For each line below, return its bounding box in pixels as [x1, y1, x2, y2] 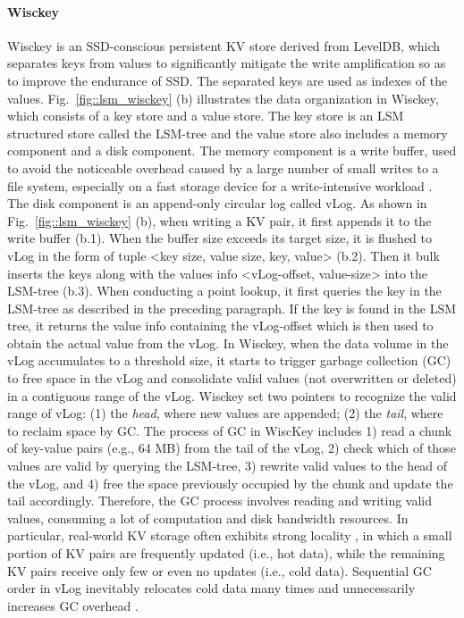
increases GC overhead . [7, 596, 139, 614]
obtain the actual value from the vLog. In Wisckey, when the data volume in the [7, 333, 449, 352]
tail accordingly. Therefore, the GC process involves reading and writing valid [7, 491, 433, 510]
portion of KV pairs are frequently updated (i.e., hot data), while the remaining [7, 544, 445, 563]
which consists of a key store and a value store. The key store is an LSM [7, 106, 404, 125]
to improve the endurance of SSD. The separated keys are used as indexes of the [7, 71, 448, 89]
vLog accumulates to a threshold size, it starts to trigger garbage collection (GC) [7, 351, 451, 370]
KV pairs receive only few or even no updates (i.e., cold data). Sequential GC [7, 561, 432, 580]
